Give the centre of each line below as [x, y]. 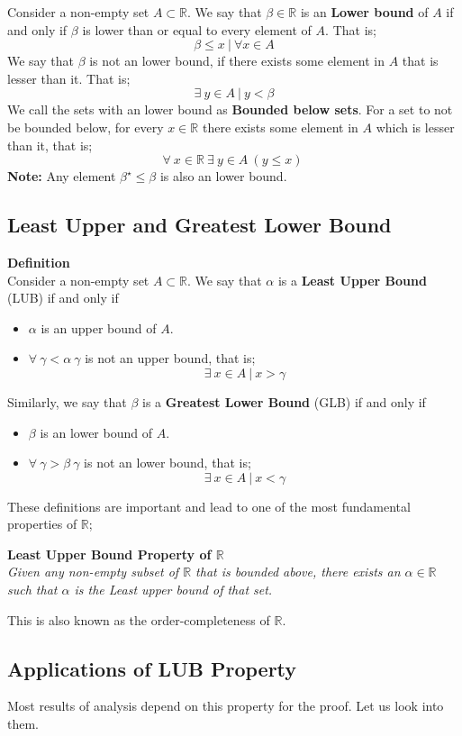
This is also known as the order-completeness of [139, 619]
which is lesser [415, 127]
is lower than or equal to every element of [197, 29]
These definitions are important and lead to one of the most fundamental [209, 506]
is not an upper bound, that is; [170, 358]
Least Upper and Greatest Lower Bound [199, 225]
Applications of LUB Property [152, 668]
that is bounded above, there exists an [298, 572]
